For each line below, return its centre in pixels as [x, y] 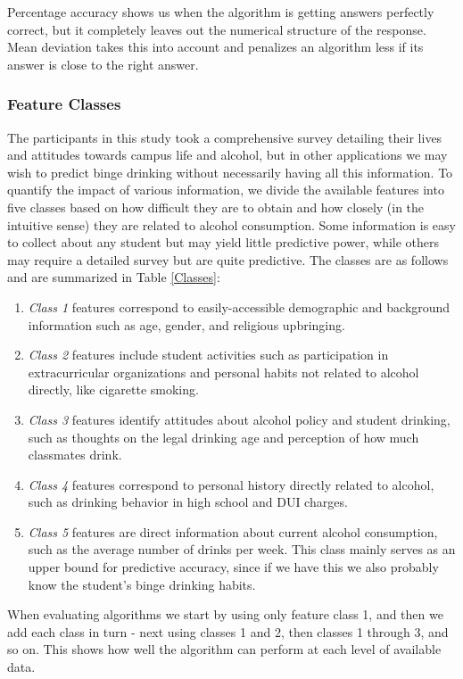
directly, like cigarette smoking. [113, 389]
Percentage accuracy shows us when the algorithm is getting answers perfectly [221, 12]
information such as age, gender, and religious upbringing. [186, 324]
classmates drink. [75, 455]
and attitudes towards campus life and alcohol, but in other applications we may [227, 155]
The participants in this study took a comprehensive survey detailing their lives [225, 137]
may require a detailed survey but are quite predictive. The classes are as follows [228, 259]
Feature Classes [64, 104]
